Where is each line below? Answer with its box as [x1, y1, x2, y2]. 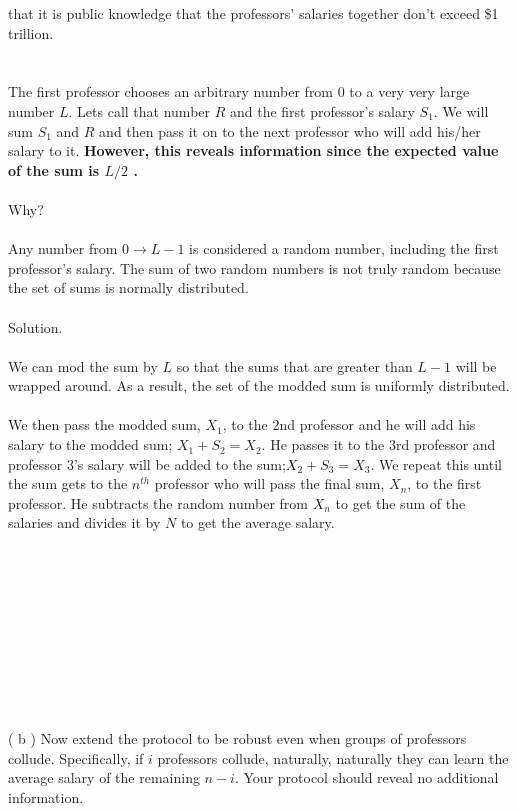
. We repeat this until [370, 453, 502, 474]
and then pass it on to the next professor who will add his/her [99, 120, 481, 141]
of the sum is [8, 159, 100, 180]
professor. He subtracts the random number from [8, 492, 308, 513]
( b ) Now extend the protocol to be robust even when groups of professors [8, 727, 467, 748]
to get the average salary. [180, 512, 335, 533]
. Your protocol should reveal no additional [234, 767, 499, 788]
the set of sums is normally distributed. [8, 277, 249, 298]
